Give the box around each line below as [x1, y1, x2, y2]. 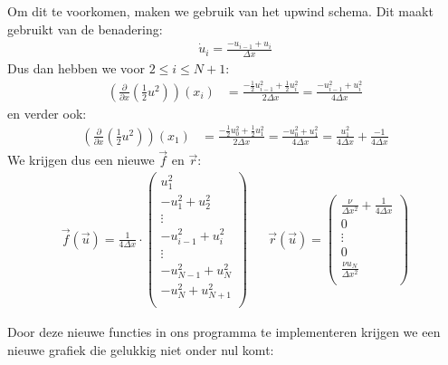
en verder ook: [7, 103, 87, 122]
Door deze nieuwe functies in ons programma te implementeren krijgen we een [7, 322, 441, 341]
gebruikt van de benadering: [7, 19, 163, 38]
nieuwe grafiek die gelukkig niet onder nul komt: [7, 340, 274, 359]
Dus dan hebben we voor [7, 59, 145, 77]
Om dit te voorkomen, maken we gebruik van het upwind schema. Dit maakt [7, 2, 434, 20]
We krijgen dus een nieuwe [7, 150, 155, 169]
